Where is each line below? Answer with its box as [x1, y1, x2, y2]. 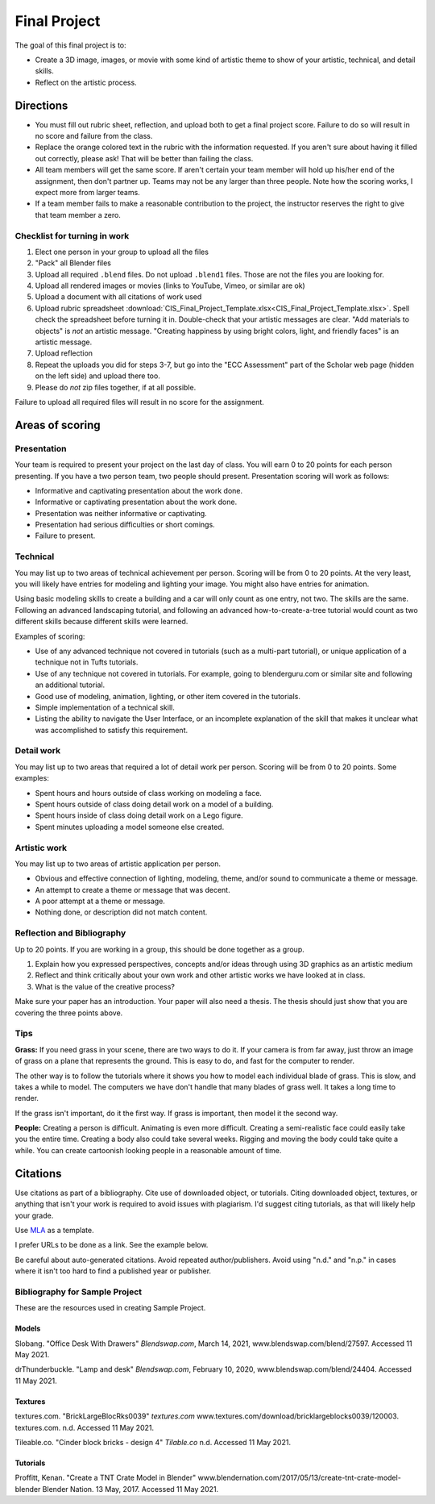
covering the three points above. [14, 1008, 123, 1018]
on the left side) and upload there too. [35, 371, 160, 381]
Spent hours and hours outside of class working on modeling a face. [35, 788, 262, 798]
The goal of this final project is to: [14, 40, 126, 50]
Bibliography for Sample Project [14, 1286, 143, 1298]
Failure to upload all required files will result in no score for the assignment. [14, 397, 265, 406]
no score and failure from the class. [35, 131, 153, 141]
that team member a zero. [35, 210, 121, 219]
